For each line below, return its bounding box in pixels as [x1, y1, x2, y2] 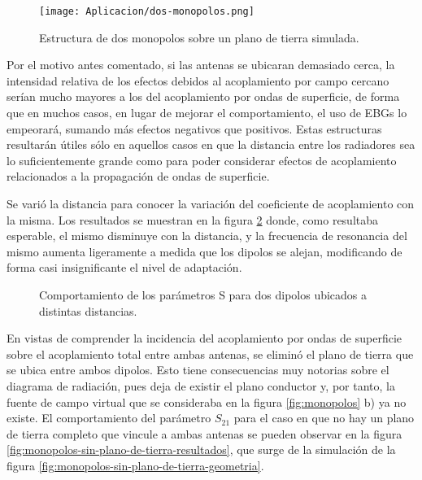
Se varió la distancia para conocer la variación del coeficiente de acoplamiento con [7, 195, 415, 212]
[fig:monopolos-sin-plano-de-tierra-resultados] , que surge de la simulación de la [7, 441, 396, 458]
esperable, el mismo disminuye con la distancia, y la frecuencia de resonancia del [7, 227, 407, 244]
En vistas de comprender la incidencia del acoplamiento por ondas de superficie [7, 329, 402, 347]
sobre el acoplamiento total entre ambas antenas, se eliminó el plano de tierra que [7, 345, 414, 362]
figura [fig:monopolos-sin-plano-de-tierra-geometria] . [7, 456, 264, 473]
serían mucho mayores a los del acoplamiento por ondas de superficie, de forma [7, 88, 400, 105]
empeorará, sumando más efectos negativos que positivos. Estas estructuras [7, 120, 382, 137]
